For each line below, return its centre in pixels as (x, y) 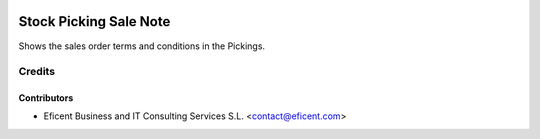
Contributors (46, 98)
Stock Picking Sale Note (94, 21)
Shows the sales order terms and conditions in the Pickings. (141, 46)
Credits (36, 72)
